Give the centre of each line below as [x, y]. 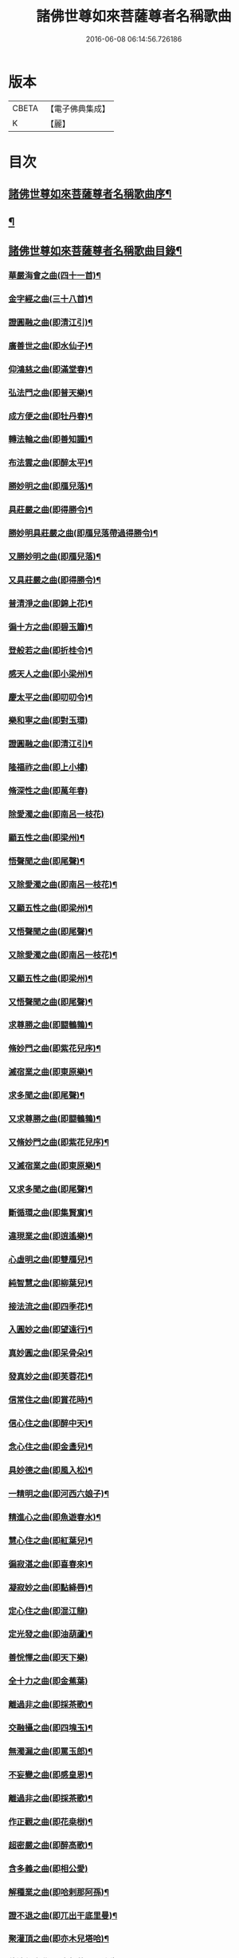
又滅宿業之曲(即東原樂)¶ [55, 1166]
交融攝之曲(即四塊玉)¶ [51, 1728]
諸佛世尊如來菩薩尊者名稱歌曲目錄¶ [95, 251]
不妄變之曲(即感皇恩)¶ [51, 1774]
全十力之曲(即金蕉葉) [48, 1681]
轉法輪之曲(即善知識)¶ [51, 439]
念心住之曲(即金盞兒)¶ [51, 1447]
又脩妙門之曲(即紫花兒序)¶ [59, 1142]
